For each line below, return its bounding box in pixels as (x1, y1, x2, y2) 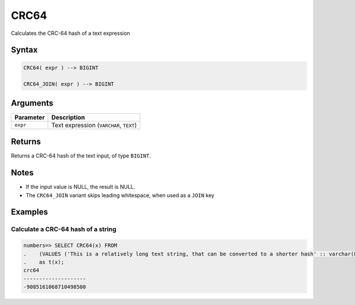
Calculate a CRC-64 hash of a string (11, 225, 117, 233)
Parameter (14, 113, 45, 121)
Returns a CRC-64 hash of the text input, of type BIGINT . (11, 152, 151, 159)
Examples (11, 207, 49, 217)
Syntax (11, 45, 38, 55)
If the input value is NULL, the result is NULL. (25, 184, 135, 191)
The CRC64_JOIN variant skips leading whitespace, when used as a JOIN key (25, 191, 215, 198)
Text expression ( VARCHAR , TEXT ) (51, 121, 137, 129)
